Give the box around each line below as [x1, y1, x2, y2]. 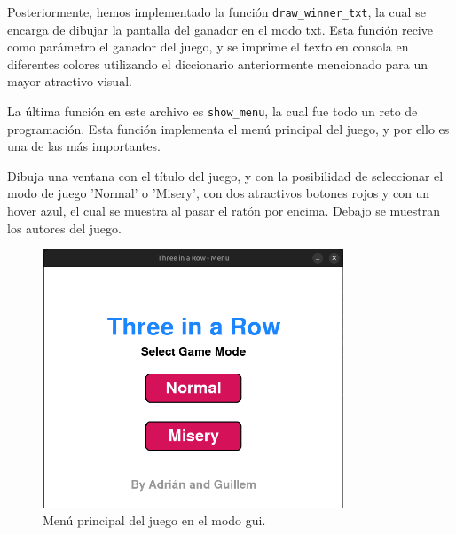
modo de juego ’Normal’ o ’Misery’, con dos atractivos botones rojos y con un [7, 184, 430, 202]
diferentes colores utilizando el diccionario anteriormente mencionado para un [7, 54, 428, 73]
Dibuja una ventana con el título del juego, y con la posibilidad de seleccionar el [7, 166, 444, 185]
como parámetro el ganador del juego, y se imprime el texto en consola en [7, 37, 409, 56]
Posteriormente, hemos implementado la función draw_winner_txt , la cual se [7, 3, 426, 20]
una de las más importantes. [7, 137, 161, 155]
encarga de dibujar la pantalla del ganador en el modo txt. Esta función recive [7, 20, 433, 38]
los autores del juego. [7, 218, 122, 237]
